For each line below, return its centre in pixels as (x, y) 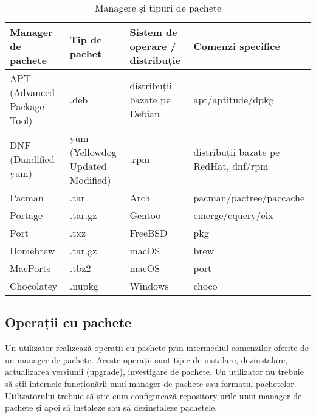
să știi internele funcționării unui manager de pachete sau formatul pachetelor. (151, 383)
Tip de (86, 39)
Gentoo (145, 215)
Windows (149, 286)
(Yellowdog (93, 152)
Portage (26, 215)
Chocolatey (34, 286)
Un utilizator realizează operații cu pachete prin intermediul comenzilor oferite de (157, 348)
